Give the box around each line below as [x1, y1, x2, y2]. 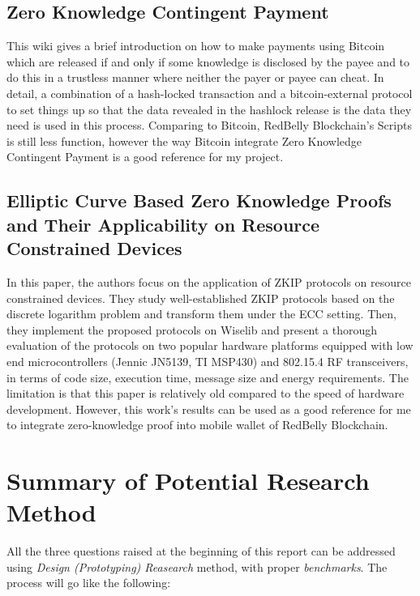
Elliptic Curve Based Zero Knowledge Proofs [6, 188, 392, 213]
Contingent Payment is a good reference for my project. [6, 148, 284, 165]
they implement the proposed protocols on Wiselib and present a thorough [6, 321, 378, 338]
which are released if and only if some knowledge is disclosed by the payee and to [6, 53, 410, 70]
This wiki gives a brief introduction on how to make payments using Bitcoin [6, 37, 385, 54]
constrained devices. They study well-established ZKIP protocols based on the [6, 289, 395, 306]
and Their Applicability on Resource [6, 211, 320, 236]
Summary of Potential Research [6, 464, 370, 497]
